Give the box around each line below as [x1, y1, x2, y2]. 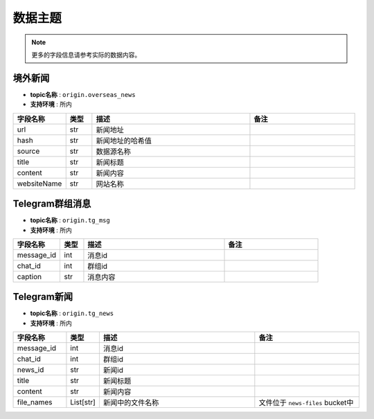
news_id [17, 365, 44, 375]
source [17, 146, 40, 156]
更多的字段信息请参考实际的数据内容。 [31, 51, 141, 59]
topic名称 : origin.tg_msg [30, 216, 110, 224]
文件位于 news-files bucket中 [258, 398, 354, 408]
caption [17, 271, 42, 281]
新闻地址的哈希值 [96, 136, 152, 145]
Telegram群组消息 [12, 198, 91, 210]
